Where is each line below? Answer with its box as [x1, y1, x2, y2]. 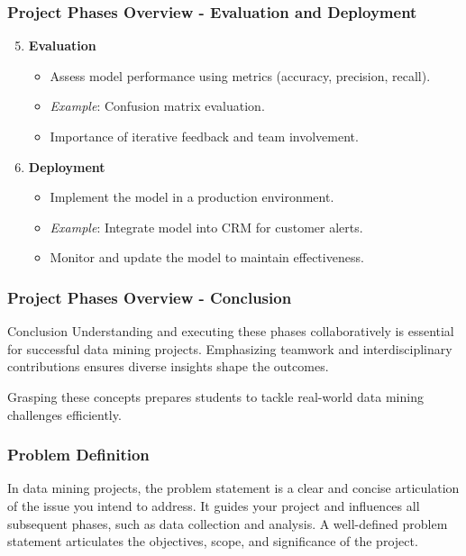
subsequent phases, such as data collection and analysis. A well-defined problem [7, 514, 448, 533]
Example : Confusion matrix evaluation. [50, 96, 265, 115]
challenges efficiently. [7, 405, 122, 424]
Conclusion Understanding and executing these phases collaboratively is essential [7, 322, 454, 341]
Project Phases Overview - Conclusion [7, 286, 292, 308]
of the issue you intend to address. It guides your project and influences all [7, 496, 420, 515]
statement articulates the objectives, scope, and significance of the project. [7, 532, 418, 551]
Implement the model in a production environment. [50, 187, 334, 206]
